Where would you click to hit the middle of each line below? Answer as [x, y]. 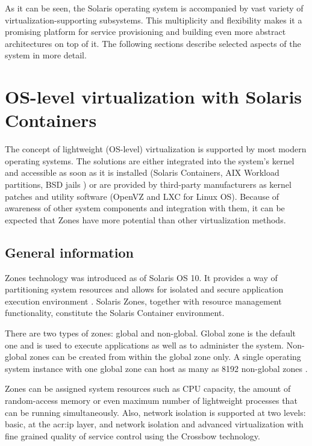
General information [69, 252]
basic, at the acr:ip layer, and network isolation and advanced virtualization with [154, 424]
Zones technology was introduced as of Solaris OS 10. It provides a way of [141, 277]
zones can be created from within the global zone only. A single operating [165, 357]
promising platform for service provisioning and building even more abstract [145, 32]
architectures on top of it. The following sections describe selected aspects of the [153, 43]
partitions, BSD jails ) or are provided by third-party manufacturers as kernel [148, 184]
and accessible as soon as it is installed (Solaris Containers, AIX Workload [142, 172]
